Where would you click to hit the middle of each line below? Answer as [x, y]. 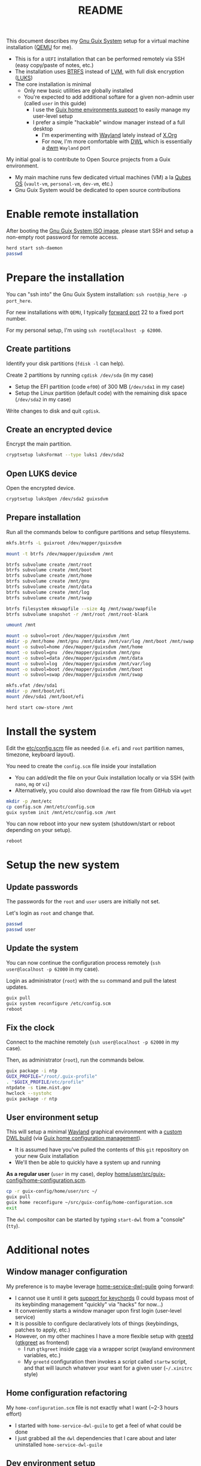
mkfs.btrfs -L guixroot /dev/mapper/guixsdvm [64, 543]
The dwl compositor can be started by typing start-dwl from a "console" [96, 1219]
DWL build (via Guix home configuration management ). [74, 1138]
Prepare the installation [66, 278]
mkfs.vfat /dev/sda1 [32, 685]
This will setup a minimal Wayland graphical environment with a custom [94, 1132]
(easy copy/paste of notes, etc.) [54, 65]
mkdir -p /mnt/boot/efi [36, 691]
